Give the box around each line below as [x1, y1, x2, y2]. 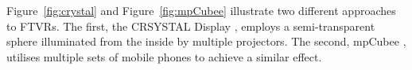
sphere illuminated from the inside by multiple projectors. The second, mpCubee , [6, 33, 406, 50]
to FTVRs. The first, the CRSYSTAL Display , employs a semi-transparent [6, 17, 375, 34]
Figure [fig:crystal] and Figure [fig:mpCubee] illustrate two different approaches [6, 2, 396, 18]
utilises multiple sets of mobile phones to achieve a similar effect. [6, 48, 322, 64]
